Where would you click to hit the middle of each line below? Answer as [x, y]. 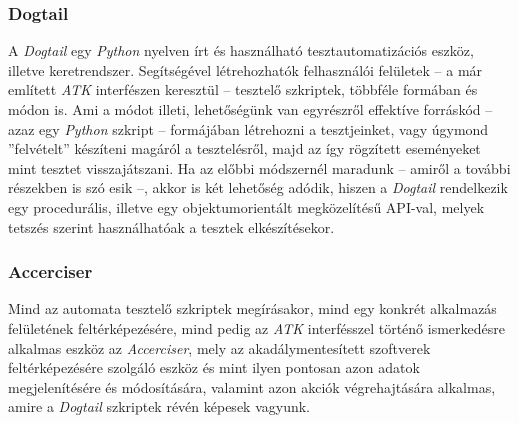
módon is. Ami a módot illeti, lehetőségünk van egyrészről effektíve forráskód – [250, 109]
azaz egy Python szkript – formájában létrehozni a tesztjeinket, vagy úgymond [248, 128]
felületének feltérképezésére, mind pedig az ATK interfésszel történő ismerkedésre [256, 327]
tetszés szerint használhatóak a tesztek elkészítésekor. [171, 226]
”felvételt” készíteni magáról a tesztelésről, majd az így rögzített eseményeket [244, 148]
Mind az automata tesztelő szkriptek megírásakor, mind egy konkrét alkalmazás [252, 308]
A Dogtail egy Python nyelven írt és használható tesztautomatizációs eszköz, [241, 50]
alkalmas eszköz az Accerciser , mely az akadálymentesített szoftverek [219, 347]
